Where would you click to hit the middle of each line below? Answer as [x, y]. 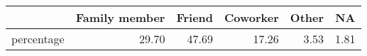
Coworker [252, 17]
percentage [38, 39]
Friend [195, 17]
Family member [120, 17]
